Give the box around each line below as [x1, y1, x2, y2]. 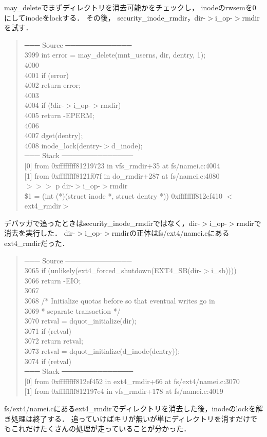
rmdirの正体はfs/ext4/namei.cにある [111, 227, 230, 238]
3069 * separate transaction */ [24, 305, 121, 316]
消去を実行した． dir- [4, 227, 75, 238]
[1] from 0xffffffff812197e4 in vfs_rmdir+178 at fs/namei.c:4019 [24, 386, 223, 396]
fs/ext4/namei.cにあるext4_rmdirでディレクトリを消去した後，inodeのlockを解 [4, 403, 263, 413]
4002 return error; [24, 80, 81, 90]
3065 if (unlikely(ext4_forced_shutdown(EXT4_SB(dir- [24, 265, 202, 276]
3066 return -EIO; [24, 275, 81, 286]
